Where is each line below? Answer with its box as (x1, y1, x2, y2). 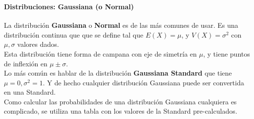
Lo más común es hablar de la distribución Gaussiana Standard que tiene (4, 68, 232, 78)
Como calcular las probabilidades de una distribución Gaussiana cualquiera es (4, 96, 237, 106)
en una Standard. (4, 87, 56, 97)
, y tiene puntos (203, 48, 250, 59)
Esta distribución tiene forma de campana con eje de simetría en (4, 48, 197, 59)
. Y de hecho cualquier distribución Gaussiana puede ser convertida (42, 77, 244, 87)
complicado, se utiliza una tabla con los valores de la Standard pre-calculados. (4, 106, 237, 116)
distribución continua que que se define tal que (4, 29, 144, 40)
